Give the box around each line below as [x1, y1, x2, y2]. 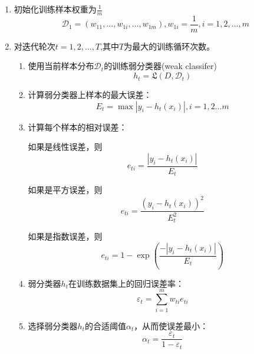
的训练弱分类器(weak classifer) [104, 60, 217, 72]
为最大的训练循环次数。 [124, 40, 215, 52]
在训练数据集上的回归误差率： [68, 277, 184, 289]
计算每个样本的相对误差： [28, 120, 127, 133]
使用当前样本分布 [28, 60, 94, 72]
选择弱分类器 [28, 319, 78, 332]
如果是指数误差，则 [28, 230, 103, 242]
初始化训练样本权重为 [14, 3, 97, 15]
